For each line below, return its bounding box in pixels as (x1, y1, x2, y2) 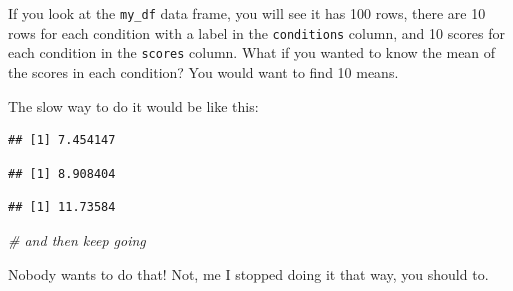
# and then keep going (8, 229, 146, 250)
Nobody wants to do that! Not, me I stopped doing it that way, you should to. (8, 263, 489, 284)
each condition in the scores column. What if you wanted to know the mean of (8, 42, 496, 63)
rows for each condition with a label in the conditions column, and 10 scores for (8, 22, 506, 43)
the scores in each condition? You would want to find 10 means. (8, 61, 399, 82)
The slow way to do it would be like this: (8, 95, 259, 116)
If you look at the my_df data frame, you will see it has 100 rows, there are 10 (8, 3, 486, 23)
